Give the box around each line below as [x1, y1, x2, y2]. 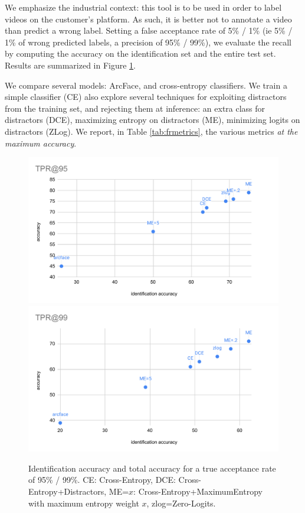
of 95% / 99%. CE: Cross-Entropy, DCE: [28, 473, 176, 486]
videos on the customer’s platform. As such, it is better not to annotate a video [5, 12, 292, 25]
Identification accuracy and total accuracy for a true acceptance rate [28, 462, 276, 474]
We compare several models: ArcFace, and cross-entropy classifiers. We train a [5, 79, 287, 91]
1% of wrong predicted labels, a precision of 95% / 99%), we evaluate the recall [5, 35, 291, 48]
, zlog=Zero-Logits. [146, 496, 216, 509]
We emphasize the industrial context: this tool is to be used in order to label [5, 1, 282, 13]
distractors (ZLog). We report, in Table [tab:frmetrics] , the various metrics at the [5, 125, 298, 137]
